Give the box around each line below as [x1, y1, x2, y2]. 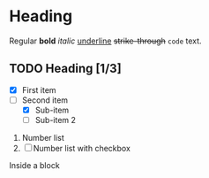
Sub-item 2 [34, 114, 77, 125]
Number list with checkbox [33, 143, 131, 153]
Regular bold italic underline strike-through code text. [9, 35, 202, 46]
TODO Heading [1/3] [9, 61, 122, 76]
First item [21, 84, 56, 95]
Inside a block [9, 160, 60, 170]
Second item [21, 95, 69, 105]
